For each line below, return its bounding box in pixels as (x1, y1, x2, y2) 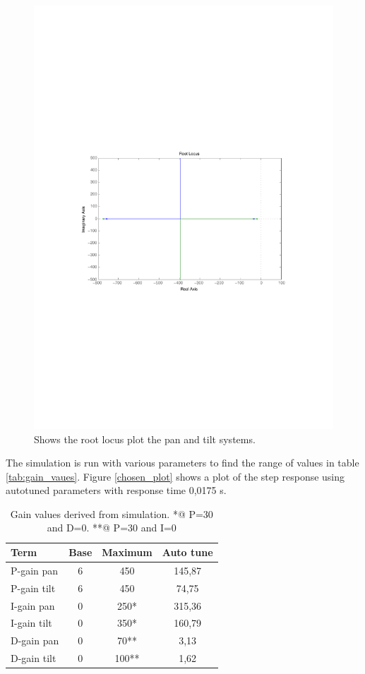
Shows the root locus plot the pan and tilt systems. (34, 431, 256, 446)
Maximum (102, 545, 152, 560)
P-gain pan (11, 562, 59, 577)
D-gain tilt (11, 651, 56, 666)
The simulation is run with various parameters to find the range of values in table (6, 455, 359, 470)
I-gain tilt (11, 615, 52, 630)
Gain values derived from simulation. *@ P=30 (10, 506, 213, 521)
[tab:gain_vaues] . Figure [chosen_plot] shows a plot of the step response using (6, 469, 345, 483)
